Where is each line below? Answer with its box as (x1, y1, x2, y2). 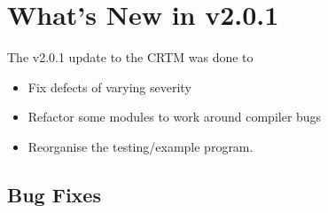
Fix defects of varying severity (27, 77, 191, 96)
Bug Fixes (7, 180, 101, 208)
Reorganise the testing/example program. (27, 137, 254, 155)
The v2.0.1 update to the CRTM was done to (7, 48, 254, 67)
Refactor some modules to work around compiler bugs (27, 107, 322, 126)
